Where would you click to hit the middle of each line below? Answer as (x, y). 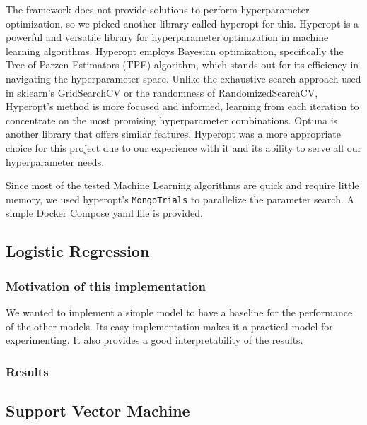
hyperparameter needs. (55, 161)
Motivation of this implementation (106, 286)
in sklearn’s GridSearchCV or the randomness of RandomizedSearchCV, (162, 92)
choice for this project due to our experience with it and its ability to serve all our (183, 147)
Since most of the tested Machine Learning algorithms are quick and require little (182, 185)
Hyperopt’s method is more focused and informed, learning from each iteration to (182, 106)
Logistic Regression (78, 251)
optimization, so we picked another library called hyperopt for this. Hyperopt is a (182, 23)
